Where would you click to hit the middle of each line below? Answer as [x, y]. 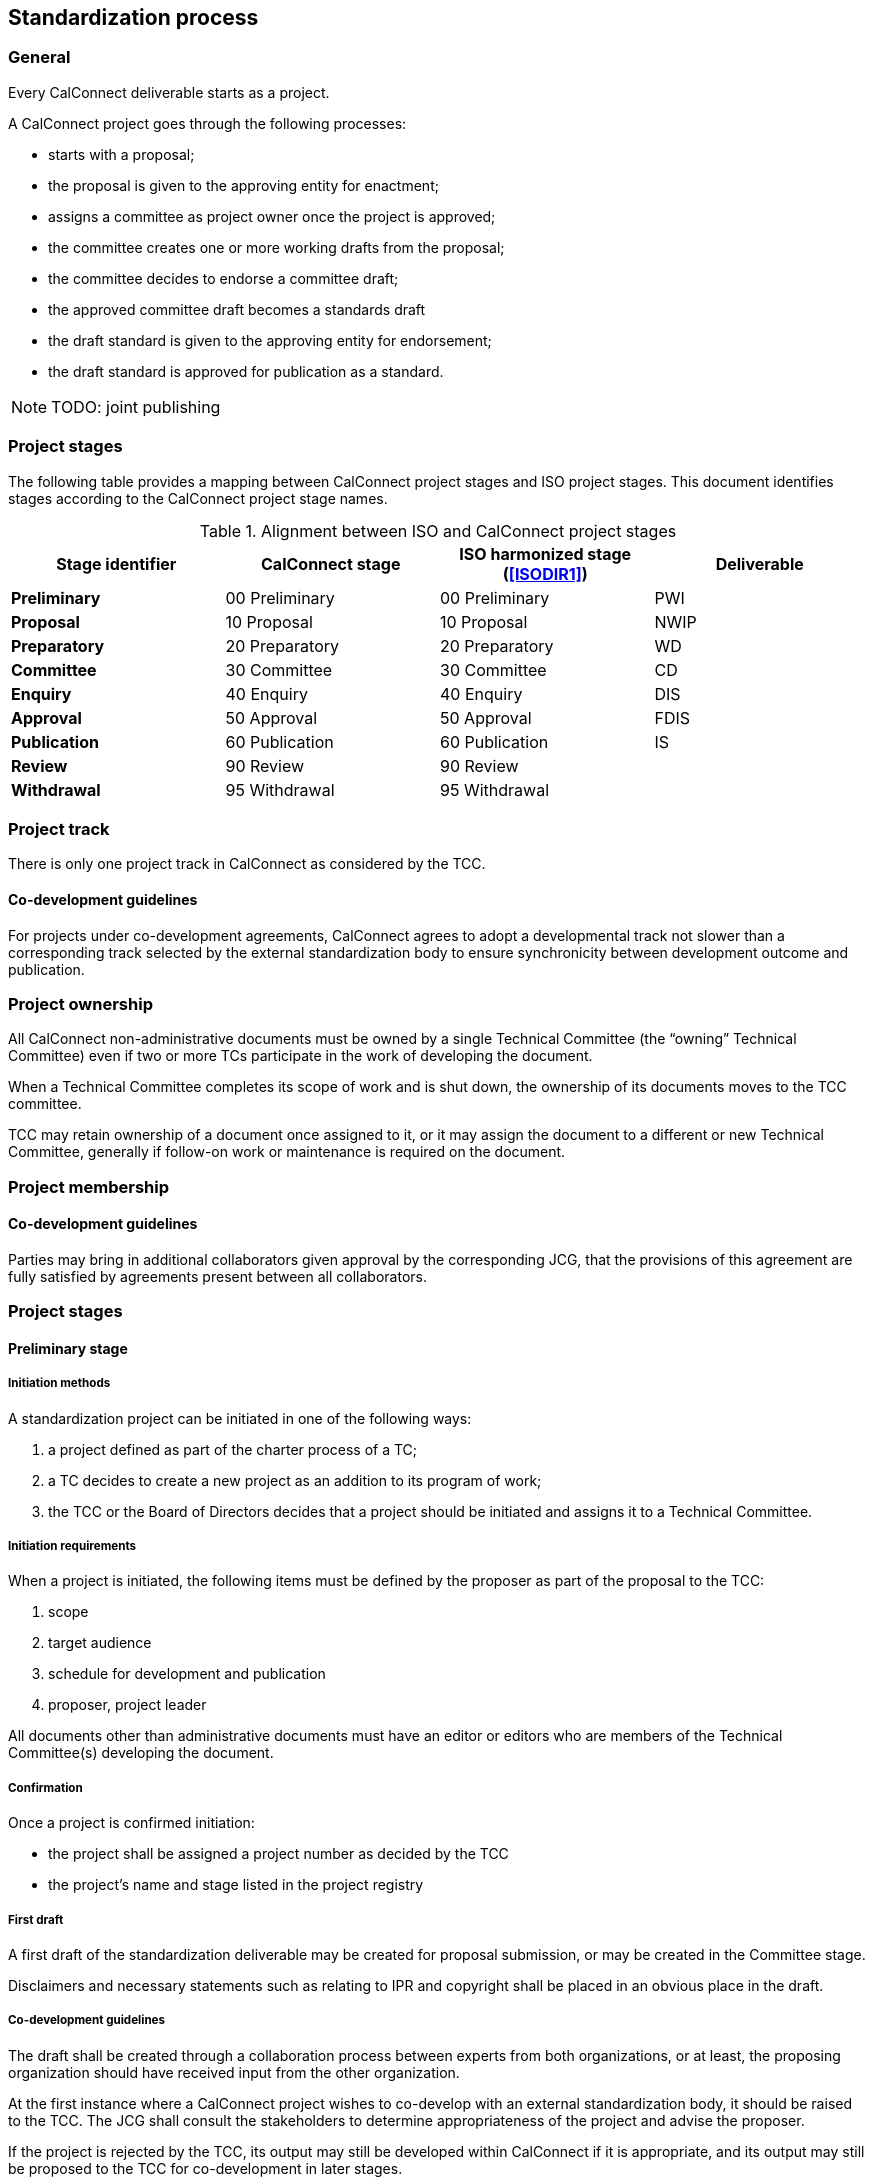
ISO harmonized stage [545, 553]
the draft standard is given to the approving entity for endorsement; [270, 340]
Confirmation [45, 1787]
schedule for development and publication [187, 1674]
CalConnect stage [331, 563]
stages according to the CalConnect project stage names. [198, 498]
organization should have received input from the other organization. [234, 2072]
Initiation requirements [72, 1546]
